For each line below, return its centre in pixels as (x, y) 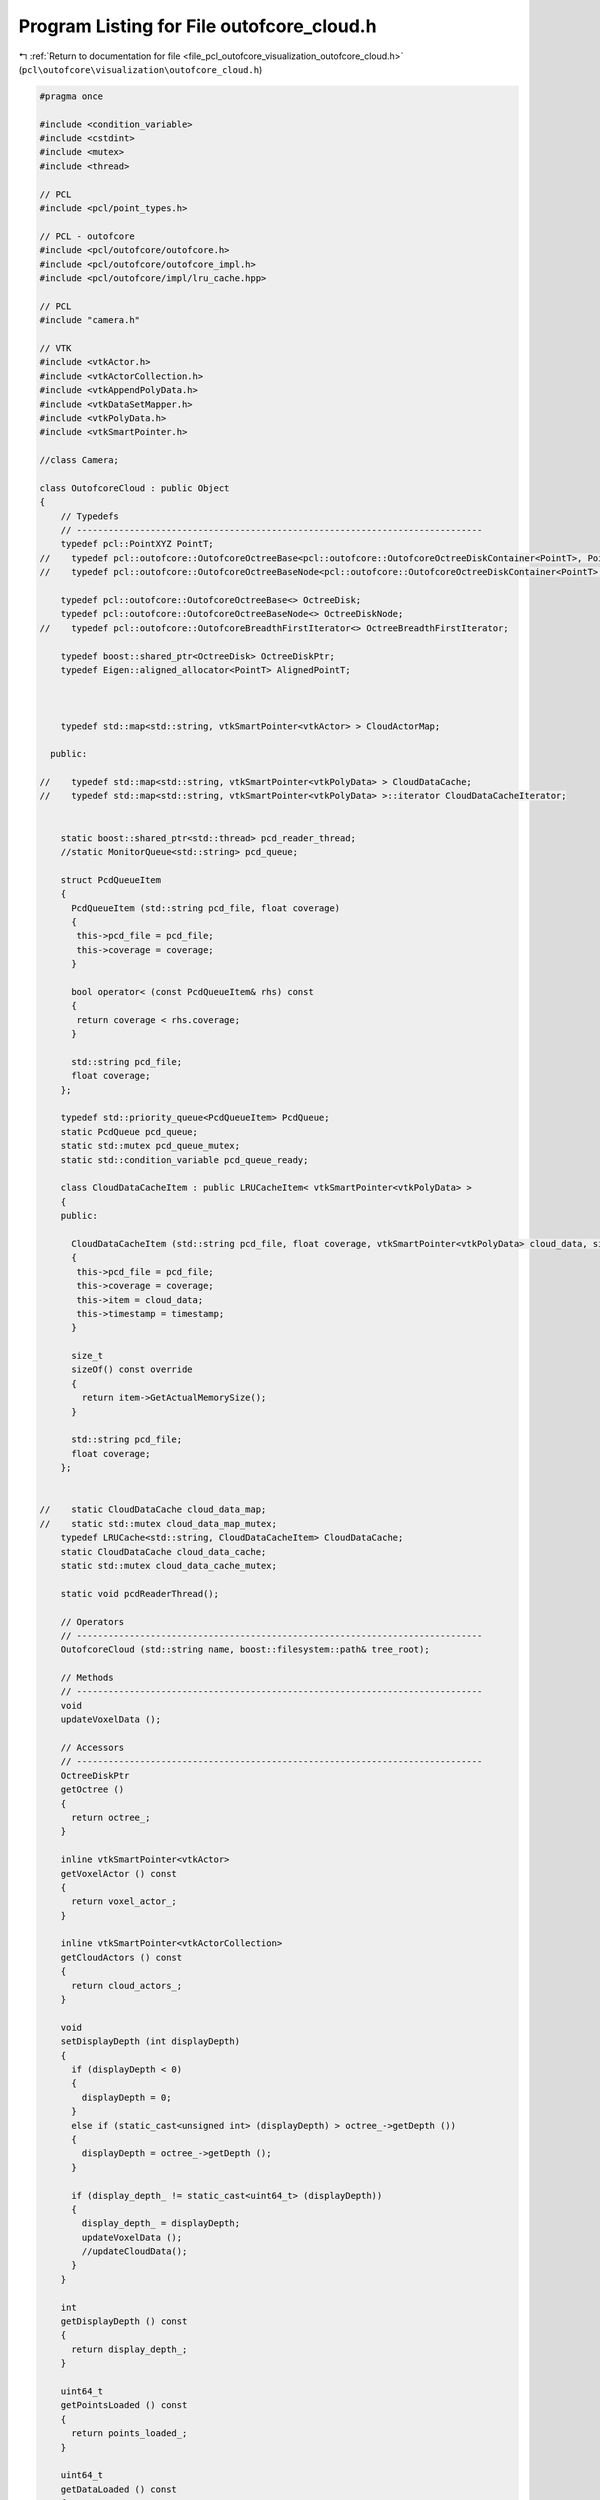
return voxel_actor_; (124, 1901)
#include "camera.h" (89, 320)
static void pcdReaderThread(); (140, 1593)
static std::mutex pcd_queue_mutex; (150, 1146)
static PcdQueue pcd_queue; (129, 1131)
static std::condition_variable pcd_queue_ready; (184, 1159)
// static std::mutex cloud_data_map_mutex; (158, 1523)
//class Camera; (79, 460)
